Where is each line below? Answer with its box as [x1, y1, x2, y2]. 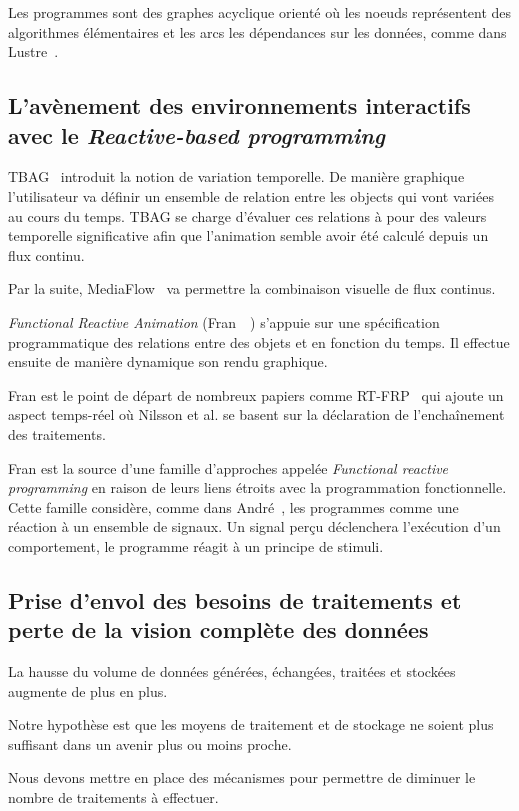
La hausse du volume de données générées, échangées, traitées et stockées [8, 661, 456, 682]
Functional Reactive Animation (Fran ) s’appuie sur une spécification [8, 311, 440, 332]
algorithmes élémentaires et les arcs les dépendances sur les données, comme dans [8, 21, 507, 42]
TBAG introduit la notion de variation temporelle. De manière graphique [8, 166, 465, 187]
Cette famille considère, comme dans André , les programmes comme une [8, 496, 459, 517]
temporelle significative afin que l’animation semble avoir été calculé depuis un [8, 225, 489, 246]
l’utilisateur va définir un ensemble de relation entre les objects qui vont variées [8, 185, 494, 206]
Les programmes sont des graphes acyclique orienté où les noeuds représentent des [8, 2, 512, 22]
